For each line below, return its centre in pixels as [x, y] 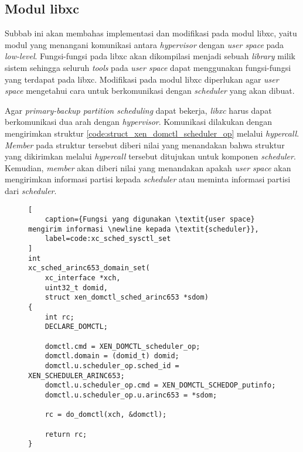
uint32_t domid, [76, 288]
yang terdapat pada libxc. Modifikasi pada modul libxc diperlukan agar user [142, 79]
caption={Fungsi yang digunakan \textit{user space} [150, 220]
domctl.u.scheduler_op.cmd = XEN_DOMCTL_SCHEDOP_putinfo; [160, 385]
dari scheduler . [31, 190]
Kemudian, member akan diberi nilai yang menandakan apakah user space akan [148, 167]
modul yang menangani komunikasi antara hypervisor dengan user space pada [144, 44]
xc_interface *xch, [83, 278]
